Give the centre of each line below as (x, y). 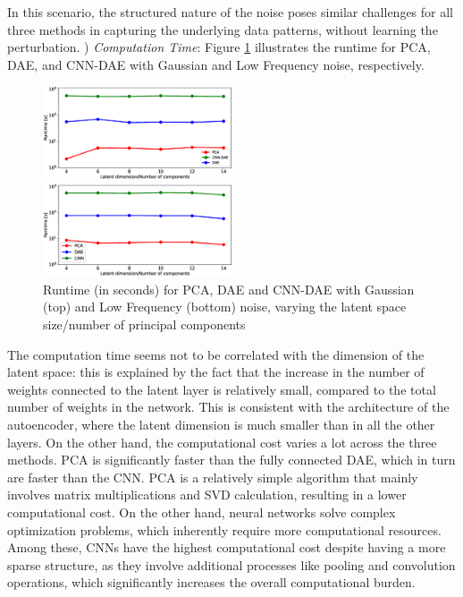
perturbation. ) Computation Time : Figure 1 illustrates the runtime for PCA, (219, 47)
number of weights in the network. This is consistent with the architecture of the (228, 407)
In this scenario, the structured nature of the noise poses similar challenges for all (230, 12)
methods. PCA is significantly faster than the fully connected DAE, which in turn (231, 460)
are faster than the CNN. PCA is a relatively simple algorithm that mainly (213, 477)
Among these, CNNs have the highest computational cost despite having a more (227, 547)
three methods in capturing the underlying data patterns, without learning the (223, 29)
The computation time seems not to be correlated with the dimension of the (216, 354)
